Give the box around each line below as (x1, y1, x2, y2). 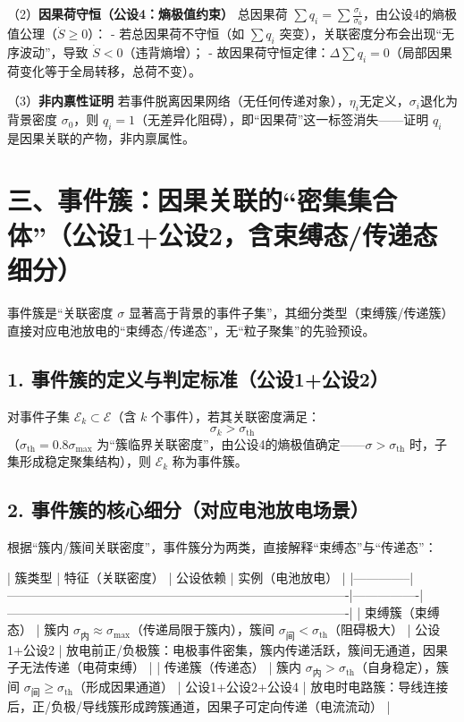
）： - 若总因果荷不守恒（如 (88, 24, 245, 43)
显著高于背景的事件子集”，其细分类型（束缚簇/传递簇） (128, 303, 454, 322)
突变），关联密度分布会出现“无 (279, 24, 455, 43)
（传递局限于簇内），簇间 (131, 620, 275, 639)
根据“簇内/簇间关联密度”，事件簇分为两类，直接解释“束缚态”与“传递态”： (7, 537, 437, 556)
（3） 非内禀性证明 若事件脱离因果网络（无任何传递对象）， (7, 91, 350, 110)
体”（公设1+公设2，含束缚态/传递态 (7, 216, 438, 252)
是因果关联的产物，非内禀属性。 (7, 129, 195, 148)
